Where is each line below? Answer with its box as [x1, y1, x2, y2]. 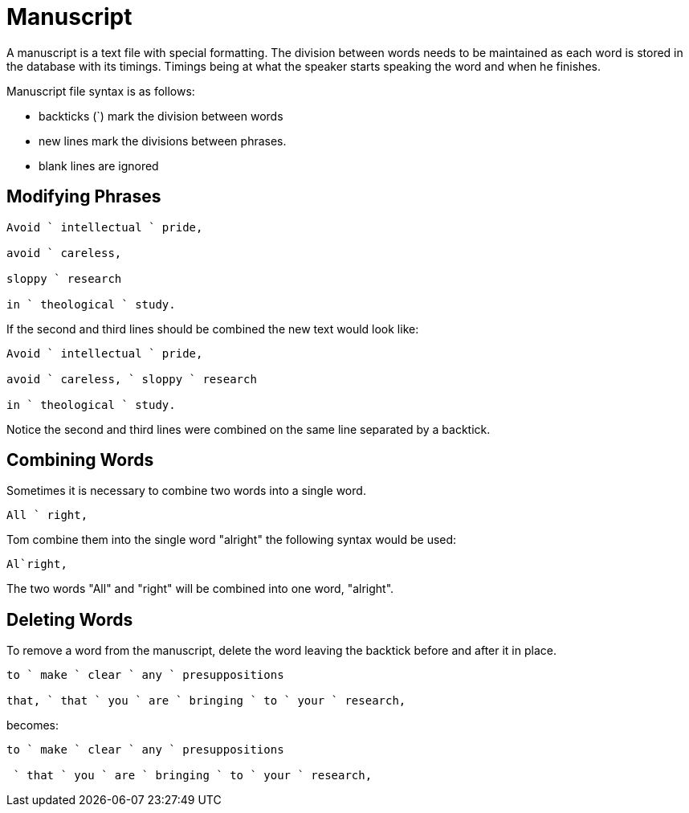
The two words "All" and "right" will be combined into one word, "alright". [6, 582, 394, 596]
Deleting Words [6, 609, 133, 630]
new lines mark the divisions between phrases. [39, 133, 287, 148]
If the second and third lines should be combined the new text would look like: [6, 321, 419, 336]
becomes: [6, 718, 59, 733]
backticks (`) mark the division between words [39, 108, 283, 123]
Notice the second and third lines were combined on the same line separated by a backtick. [6, 422, 491, 436]
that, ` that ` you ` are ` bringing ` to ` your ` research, [6, 694, 406, 708]
